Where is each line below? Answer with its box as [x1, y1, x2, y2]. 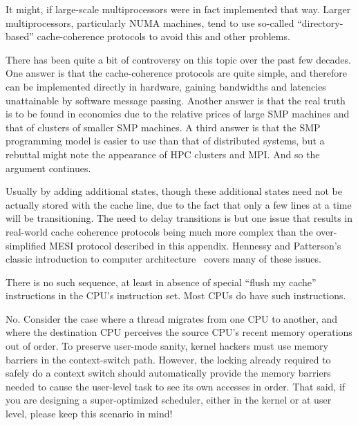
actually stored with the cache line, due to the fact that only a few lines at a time [6, 197, 352, 211]
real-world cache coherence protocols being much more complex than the [6, 224, 313, 238]
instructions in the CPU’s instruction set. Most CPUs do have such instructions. [6, 288, 346, 303]
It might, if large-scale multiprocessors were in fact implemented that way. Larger [6, 2, 351, 16]
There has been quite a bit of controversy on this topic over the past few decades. [6, 52, 351, 66]
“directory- [297, 15, 343, 30]
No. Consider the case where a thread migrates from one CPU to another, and [6, 311, 338, 325]
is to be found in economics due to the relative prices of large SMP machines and [6, 106, 350, 121]
